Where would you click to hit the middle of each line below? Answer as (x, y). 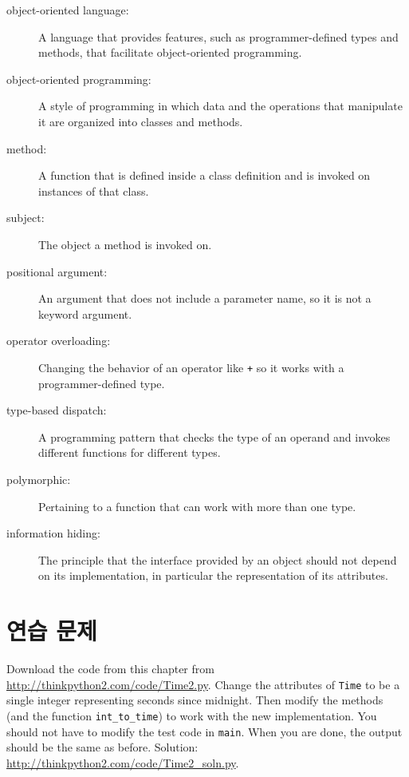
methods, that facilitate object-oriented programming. (170, 52)
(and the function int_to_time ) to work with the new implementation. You (192, 715)
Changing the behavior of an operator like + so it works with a (191, 367)
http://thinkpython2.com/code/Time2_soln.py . (123, 762)
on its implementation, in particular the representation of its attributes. (213, 575)
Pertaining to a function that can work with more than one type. (197, 506)
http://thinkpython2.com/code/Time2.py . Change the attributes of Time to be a (203, 684)
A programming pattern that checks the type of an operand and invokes (214, 436)
